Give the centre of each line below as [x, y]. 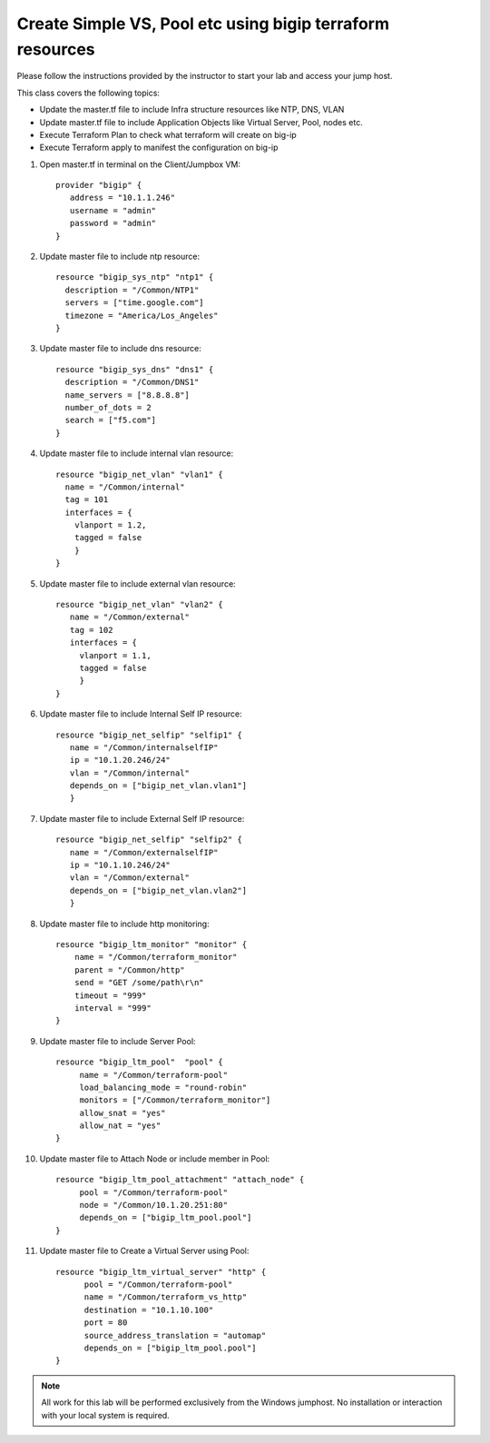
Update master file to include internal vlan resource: [137, 453]
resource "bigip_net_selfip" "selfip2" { [149, 840]
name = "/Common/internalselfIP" [144, 747]
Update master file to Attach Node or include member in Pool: [155, 1159]
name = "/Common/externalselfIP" [144, 852]
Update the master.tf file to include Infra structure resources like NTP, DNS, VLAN [192, 110]
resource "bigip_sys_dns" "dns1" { [135, 369]
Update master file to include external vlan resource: [137, 583]
